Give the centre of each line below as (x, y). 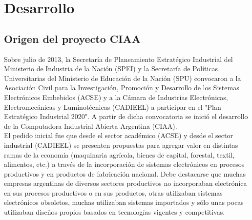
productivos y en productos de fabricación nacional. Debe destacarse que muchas (125, 173)
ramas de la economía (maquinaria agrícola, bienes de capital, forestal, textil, (119, 154)
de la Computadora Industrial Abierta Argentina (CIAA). (91, 126)
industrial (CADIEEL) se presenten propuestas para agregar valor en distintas (121, 145)
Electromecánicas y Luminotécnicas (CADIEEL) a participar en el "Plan (113, 107)
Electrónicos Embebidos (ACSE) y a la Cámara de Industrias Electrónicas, (116, 97)
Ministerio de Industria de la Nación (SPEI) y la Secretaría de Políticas (111, 69)
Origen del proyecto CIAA (72, 38)
